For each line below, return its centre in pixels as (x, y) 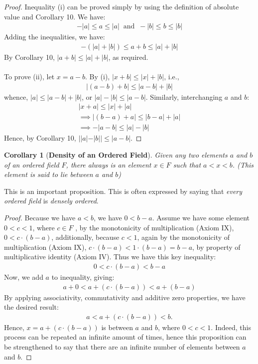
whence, (16, 96)
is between (117, 327)
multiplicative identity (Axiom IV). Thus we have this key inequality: (110, 257)
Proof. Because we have (40, 217)
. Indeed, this (231, 327)
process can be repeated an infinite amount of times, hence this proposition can (125, 337)
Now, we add (24, 276)
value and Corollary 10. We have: (55, 16)
